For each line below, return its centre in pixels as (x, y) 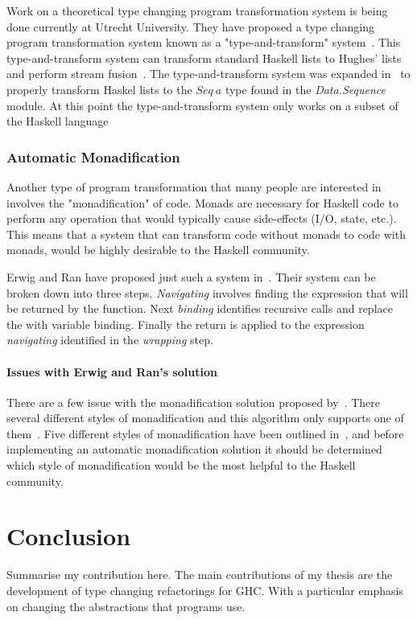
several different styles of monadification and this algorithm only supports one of (205, 418)
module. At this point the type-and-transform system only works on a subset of (202, 105)
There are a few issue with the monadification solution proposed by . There (194, 402)
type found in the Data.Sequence (305, 89)
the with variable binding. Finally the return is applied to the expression (186, 324)
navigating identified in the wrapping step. (110, 340)
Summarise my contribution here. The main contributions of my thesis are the (200, 575)
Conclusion (69, 536)
